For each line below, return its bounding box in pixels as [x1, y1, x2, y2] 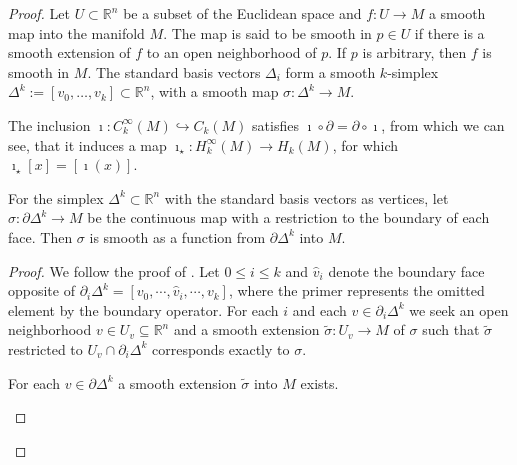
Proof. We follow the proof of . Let [8, 260, 220, 281]
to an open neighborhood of [146, 42, 317, 63]
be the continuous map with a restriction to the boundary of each [87, 207, 490, 228]
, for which [332, 134, 399, 155]
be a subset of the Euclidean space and [123, 3, 362, 23]
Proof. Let [8, 3, 70, 23]
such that [422, 319, 480, 340]
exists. [300, 372, 339, 393]
